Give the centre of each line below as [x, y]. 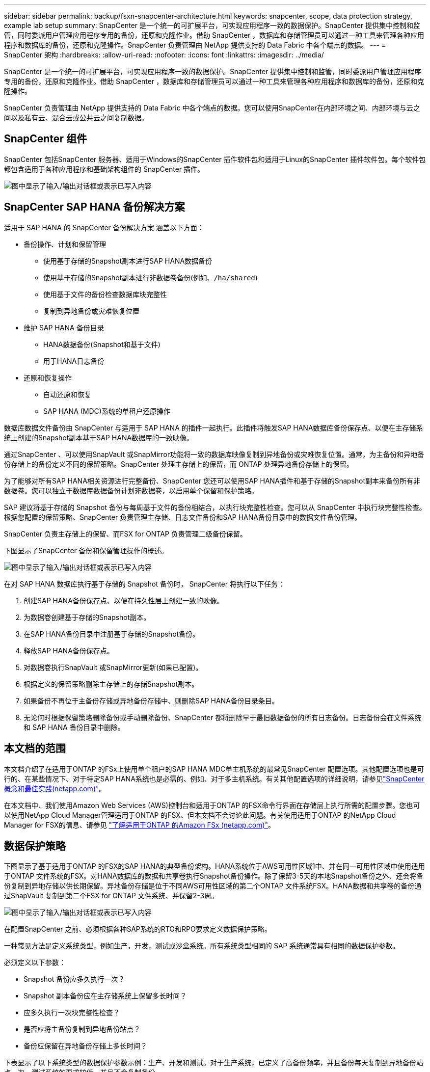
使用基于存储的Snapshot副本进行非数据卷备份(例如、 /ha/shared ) [150, 277]
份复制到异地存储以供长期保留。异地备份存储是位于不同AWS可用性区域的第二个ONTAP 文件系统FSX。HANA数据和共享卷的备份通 [213, 886]
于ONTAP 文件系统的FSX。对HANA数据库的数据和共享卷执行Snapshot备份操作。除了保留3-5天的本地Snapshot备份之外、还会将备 [214, 876]
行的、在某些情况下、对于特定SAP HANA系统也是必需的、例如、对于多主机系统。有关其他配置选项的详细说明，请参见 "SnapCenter [214, 778]
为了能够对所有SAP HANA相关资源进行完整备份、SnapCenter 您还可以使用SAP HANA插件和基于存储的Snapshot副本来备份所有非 [212, 481]
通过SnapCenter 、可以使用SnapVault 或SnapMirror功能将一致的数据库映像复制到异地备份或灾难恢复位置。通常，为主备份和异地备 [214, 454]
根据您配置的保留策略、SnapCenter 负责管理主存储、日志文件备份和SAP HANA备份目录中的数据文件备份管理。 [183, 517]
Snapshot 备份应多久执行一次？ [74, 979]
